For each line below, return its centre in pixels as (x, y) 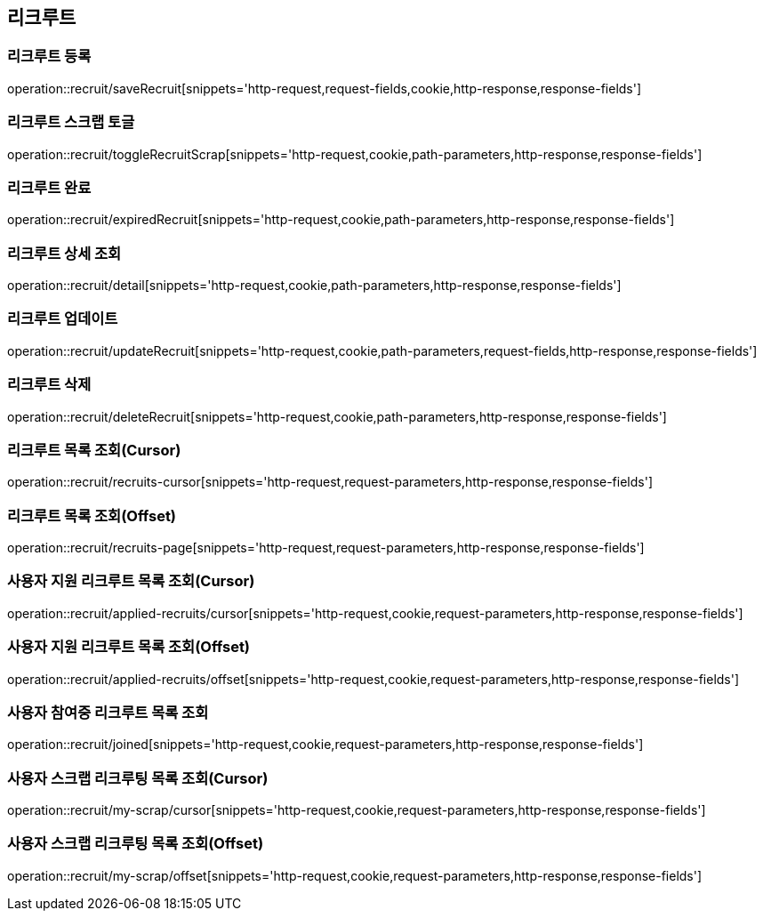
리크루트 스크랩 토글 (71, 122)
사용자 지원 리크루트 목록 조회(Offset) (129, 647)
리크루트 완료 (49, 187)
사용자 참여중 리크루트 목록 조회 (108, 712)
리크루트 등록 (49, 56)
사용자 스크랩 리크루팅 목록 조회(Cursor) (138, 778)
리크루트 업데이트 (63, 319)
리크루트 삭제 (49, 385)
